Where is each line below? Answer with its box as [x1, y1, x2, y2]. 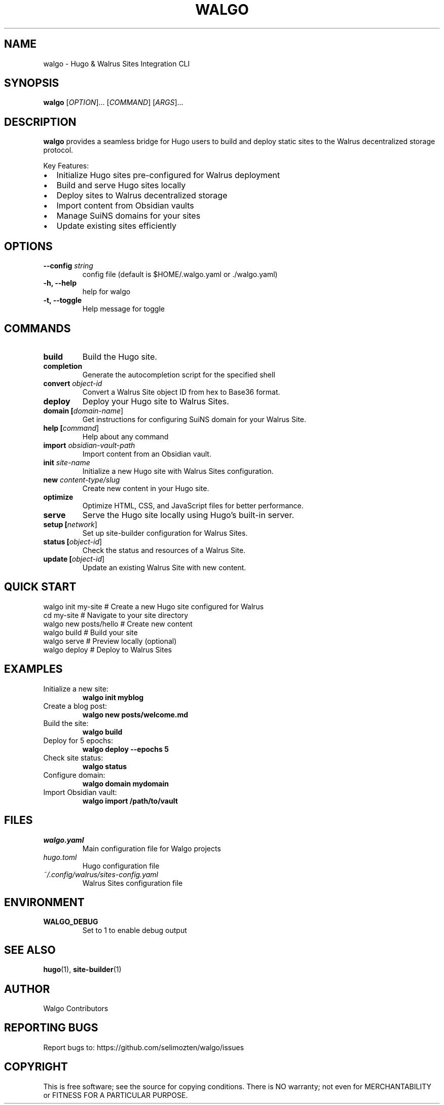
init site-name [43, 458, 90, 467]
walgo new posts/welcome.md [82, 710, 189, 719]
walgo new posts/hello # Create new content [43, 619, 193, 628]
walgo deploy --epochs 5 [82, 744, 169, 753]
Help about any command [82, 432, 169, 441]
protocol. [43, 146, 73, 155]
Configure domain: [43, 770, 105, 779]
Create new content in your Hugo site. [82, 484, 209, 493]
